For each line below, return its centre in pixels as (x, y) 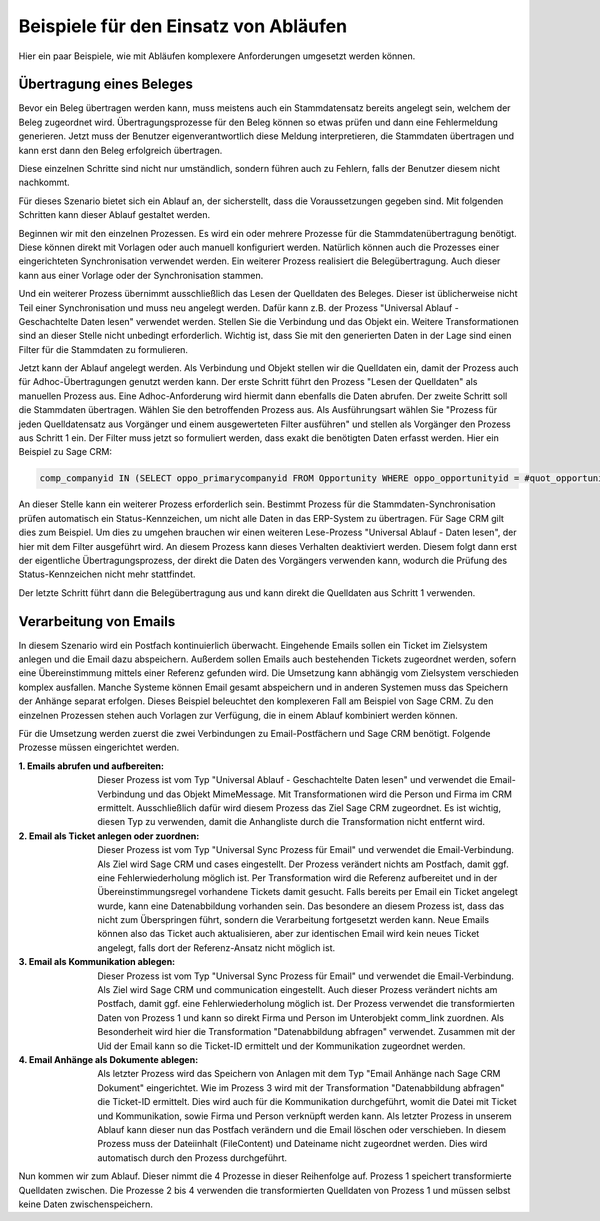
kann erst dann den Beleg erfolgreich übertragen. (120, 150)
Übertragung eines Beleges (106, 84)
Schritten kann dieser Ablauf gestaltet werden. (114, 215)
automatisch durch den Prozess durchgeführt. (192, 1157)
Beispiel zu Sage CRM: (65, 452)
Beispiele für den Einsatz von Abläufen (183, 26)
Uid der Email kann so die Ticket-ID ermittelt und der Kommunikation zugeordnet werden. (281, 1046)
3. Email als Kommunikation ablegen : (97, 962)
